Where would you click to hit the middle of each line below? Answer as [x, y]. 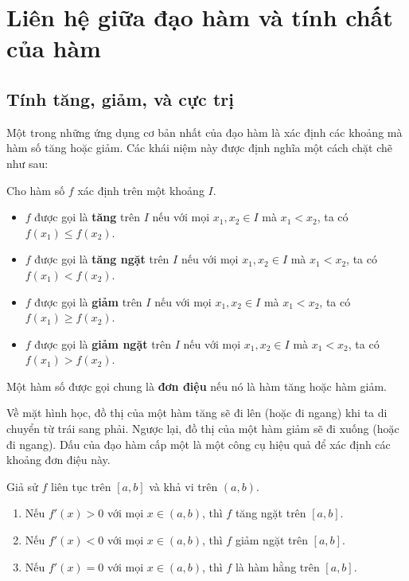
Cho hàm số [36, 190]
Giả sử [22, 486]
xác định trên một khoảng [141, 190]
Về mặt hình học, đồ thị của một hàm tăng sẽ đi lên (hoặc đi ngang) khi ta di [197, 413]
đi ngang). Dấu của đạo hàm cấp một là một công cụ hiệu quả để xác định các [199, 444]
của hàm [54, 48]
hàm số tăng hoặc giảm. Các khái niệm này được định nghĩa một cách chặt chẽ [199, 148]
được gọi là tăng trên [87, 217]
